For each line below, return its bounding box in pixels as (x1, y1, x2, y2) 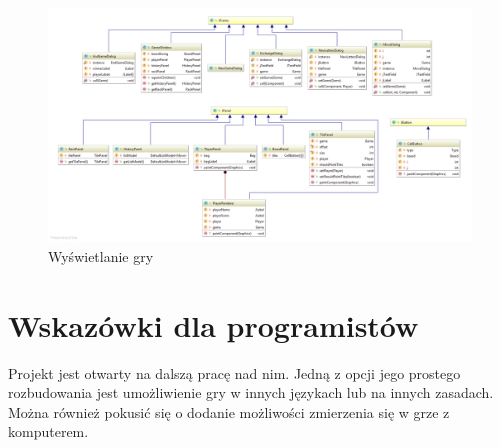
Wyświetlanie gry (48, 245, 154, 266)
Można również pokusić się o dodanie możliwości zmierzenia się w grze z (8, 401, 450, 422)
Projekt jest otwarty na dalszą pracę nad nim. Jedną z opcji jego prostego (8, 362, 461, 383)
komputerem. (8, 421, 89, 442)
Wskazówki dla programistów (8, 304, 419, 345)
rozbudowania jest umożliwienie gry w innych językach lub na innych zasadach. (8, 382, 494, 403)
